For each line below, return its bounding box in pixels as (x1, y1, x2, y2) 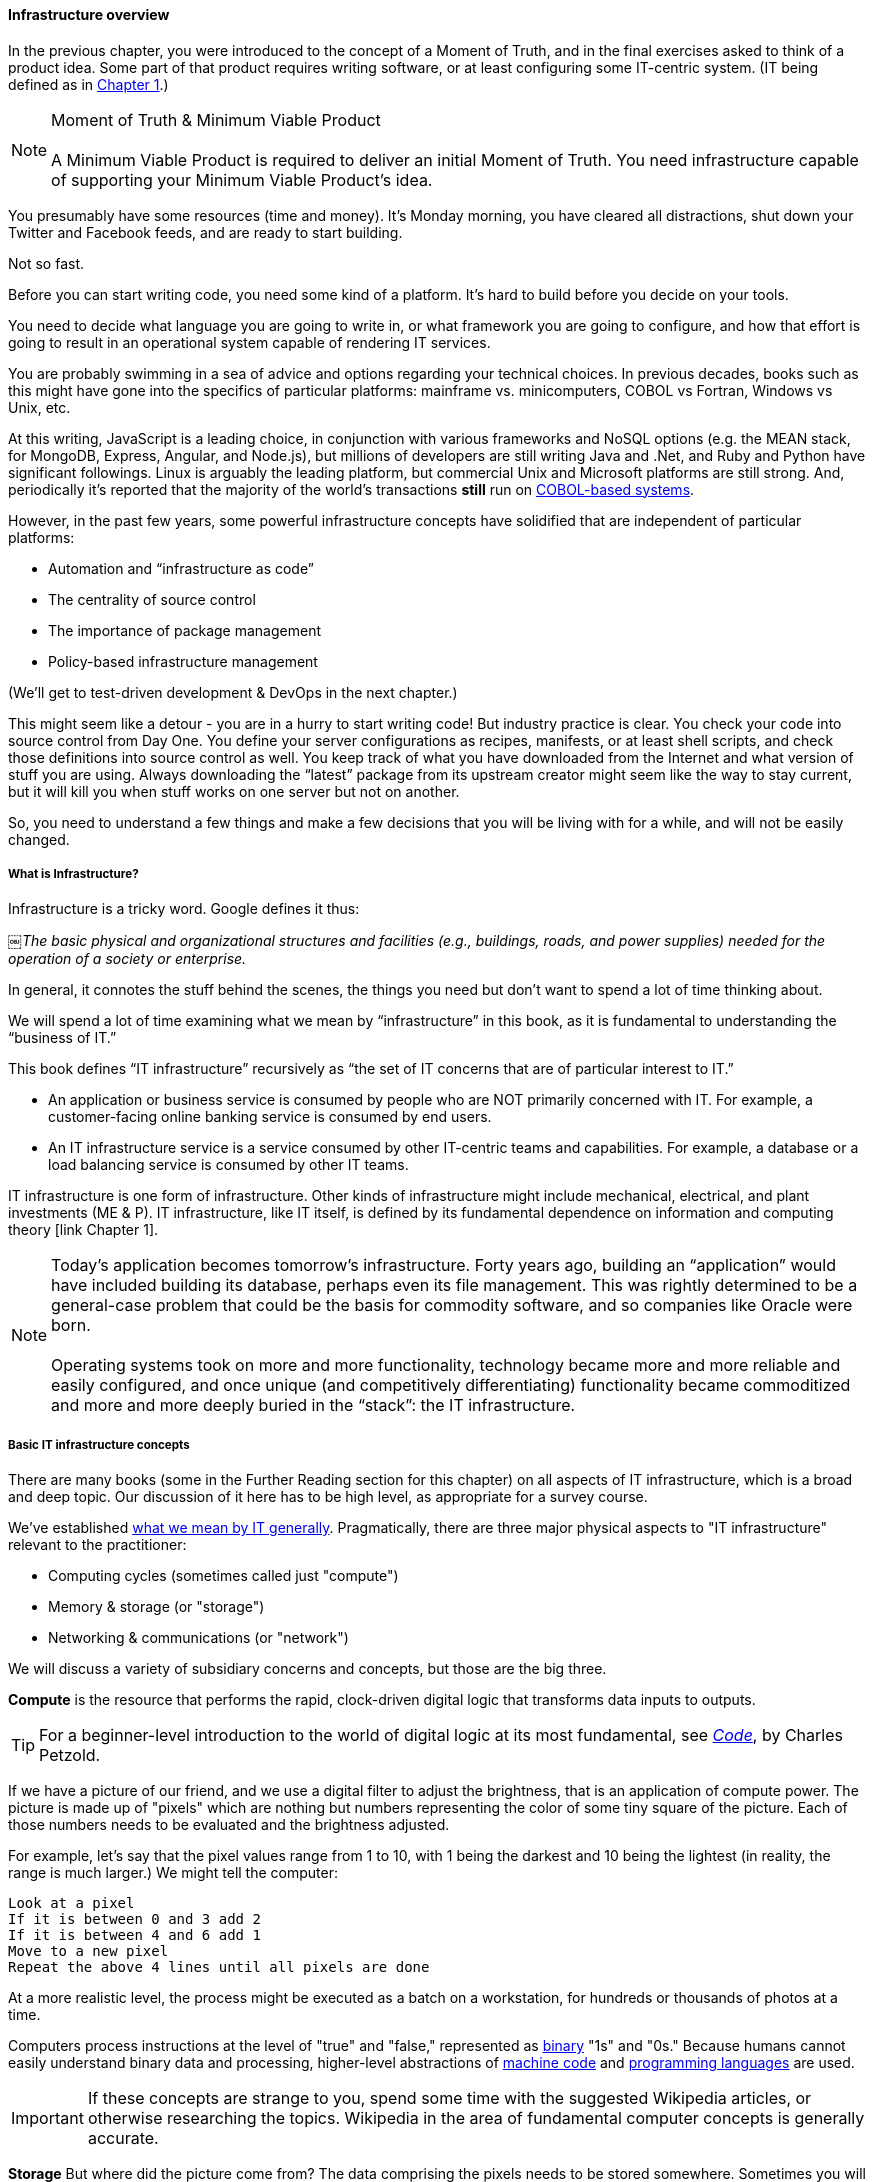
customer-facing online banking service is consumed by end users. (48, 1108, 492, 1126)
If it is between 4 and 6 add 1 (8, 1927, 261, 1944)
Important (11, 2108, 84, 2129)
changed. (8, 830, 70, 848)
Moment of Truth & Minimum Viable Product (51, 109, 381, 130)
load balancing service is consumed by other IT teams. (48, 1156, 409, 1174)
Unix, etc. (8, 398, 71, 416)
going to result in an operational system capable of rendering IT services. (8, 333, 491, 351)
